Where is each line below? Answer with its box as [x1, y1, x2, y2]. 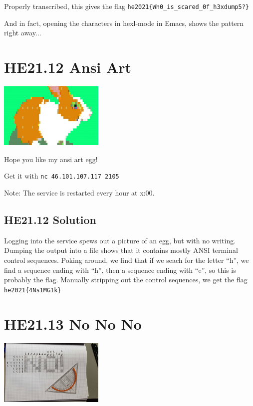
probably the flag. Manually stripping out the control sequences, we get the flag [4, 274, 248, 285]
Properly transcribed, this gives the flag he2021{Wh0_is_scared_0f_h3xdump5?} [4, 1, 249, 11]
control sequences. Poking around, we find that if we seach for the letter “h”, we [4, 255, 249, 265]
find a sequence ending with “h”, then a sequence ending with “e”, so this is [4, 264, 236, 275]
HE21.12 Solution [4, 212, 97, 227]
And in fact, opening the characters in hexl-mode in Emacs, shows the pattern [4, 17, 244, 28]
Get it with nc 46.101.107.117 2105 [4, 171, 119, 181]
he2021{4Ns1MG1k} [4, 286, 61, 294]
